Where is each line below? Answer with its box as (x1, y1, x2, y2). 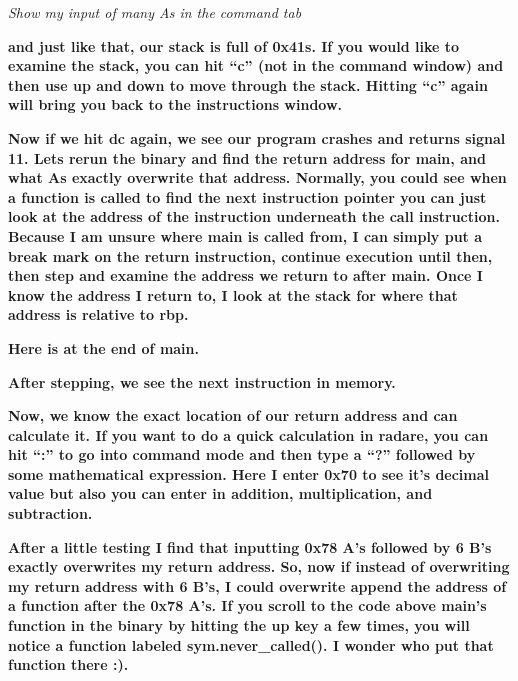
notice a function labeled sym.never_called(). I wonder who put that (8, 634, 494, 655)
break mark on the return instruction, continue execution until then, (8, 245, 493, 266)
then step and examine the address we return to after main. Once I (8, 265, 483, 286)
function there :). (8, 654, 129, 675)
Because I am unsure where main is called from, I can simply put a (8, 225, 483, 246)
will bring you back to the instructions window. (8, 94, 343, 115)
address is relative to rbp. (8, 304, 189, 325)
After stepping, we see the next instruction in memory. (8, 371, 396, 392)
